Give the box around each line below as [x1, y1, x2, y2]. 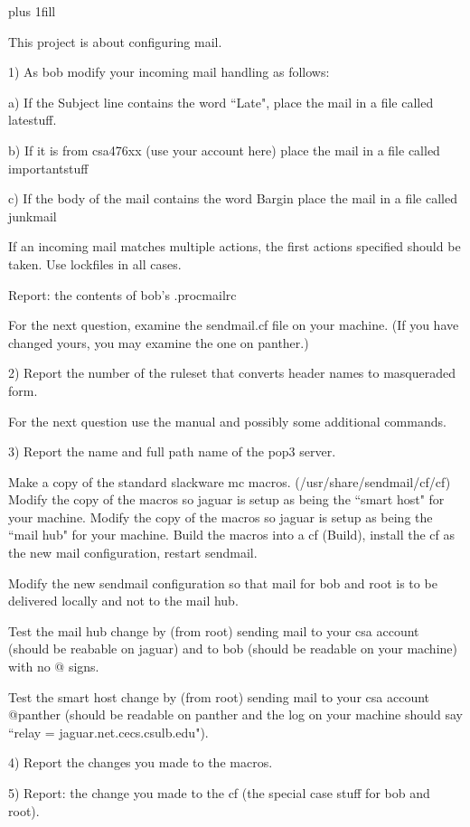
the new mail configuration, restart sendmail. [8, 543, 258, 562]
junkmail [8, 206, 57, 225]
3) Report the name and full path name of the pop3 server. [8, 442, 336, 461]
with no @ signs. [8, 657, 99, 676]
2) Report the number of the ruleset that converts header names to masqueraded [8, 363, 456, 382]
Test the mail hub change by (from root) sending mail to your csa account [8, 621, 419, 640]
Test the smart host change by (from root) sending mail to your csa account [8, 687, 430, 706]
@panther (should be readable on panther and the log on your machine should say [8, 705, 463, 724]
